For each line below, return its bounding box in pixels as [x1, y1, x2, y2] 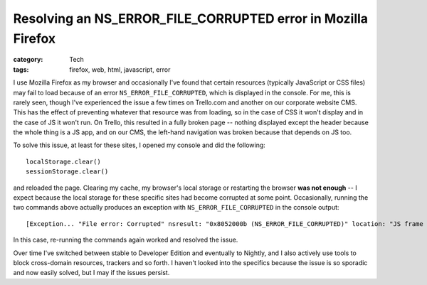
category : [13, 55, 43, 64]
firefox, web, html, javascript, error [69, 65, 171, 74]
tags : [13, 65, 29, 74]
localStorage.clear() [26, 157, 101, 166]
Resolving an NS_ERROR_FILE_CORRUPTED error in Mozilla [13, 11, 369, 26]
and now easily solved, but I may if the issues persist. [13, 269, 170, 277]
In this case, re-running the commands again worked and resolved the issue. [13, 235, 238, 244]
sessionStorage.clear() [26, 168, 109, 176]
